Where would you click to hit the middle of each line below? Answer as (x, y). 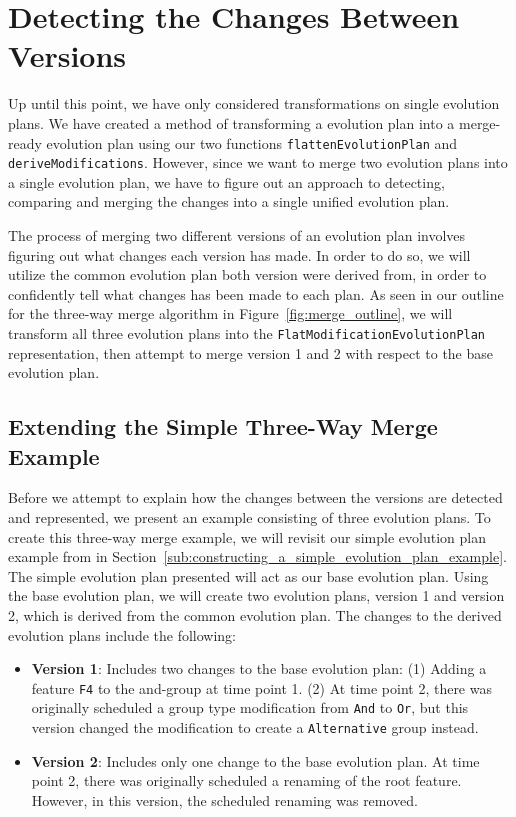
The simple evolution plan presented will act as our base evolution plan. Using (248, 575)
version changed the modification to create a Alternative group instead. (255, 727)
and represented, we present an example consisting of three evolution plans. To (249, 517)
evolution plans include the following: (122, 634)
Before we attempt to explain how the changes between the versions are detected (255, 497)
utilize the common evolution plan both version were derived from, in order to (247, 274)
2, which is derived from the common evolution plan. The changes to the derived (255, 614)
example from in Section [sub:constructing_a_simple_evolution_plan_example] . (257, 556)
